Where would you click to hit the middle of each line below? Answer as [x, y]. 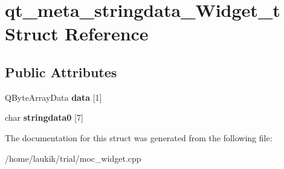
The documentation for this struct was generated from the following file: [139, 137]
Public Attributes [61, 72]
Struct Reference [77, 33]
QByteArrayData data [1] [53, 97]
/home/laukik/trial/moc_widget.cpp [73, 158]
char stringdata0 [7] [44, 117]
